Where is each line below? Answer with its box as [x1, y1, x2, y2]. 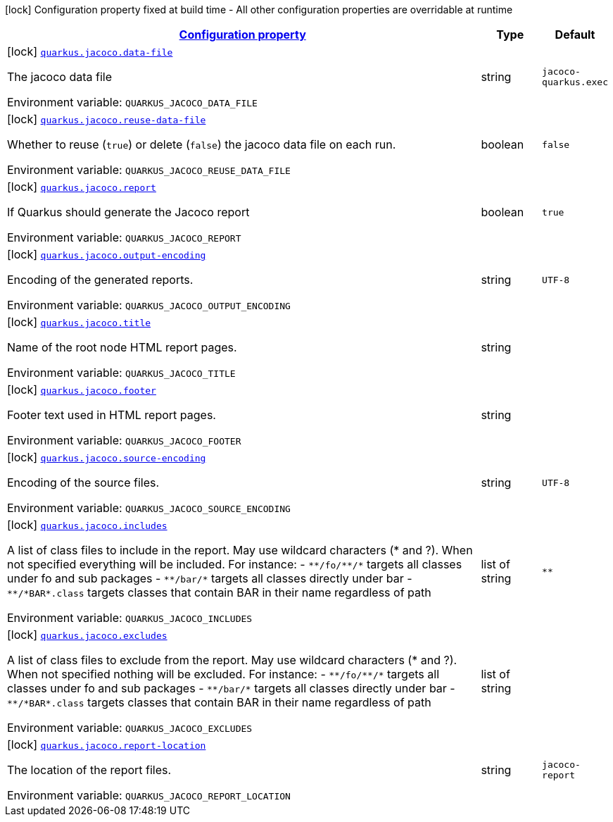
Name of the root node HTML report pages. [7, 340, 237, 354]
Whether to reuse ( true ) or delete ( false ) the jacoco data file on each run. [7, 137, 396, 151]
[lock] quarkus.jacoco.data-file [7, 44, 173, 58]
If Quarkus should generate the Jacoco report [7, 205, 250, 219]
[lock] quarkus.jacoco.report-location [7, 737, 206, 752]
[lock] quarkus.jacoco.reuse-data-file [7, 112, 206, 126]
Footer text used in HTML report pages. [7, 408, 216, 422]
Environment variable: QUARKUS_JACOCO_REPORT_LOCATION [7, 788, 291, 802]
